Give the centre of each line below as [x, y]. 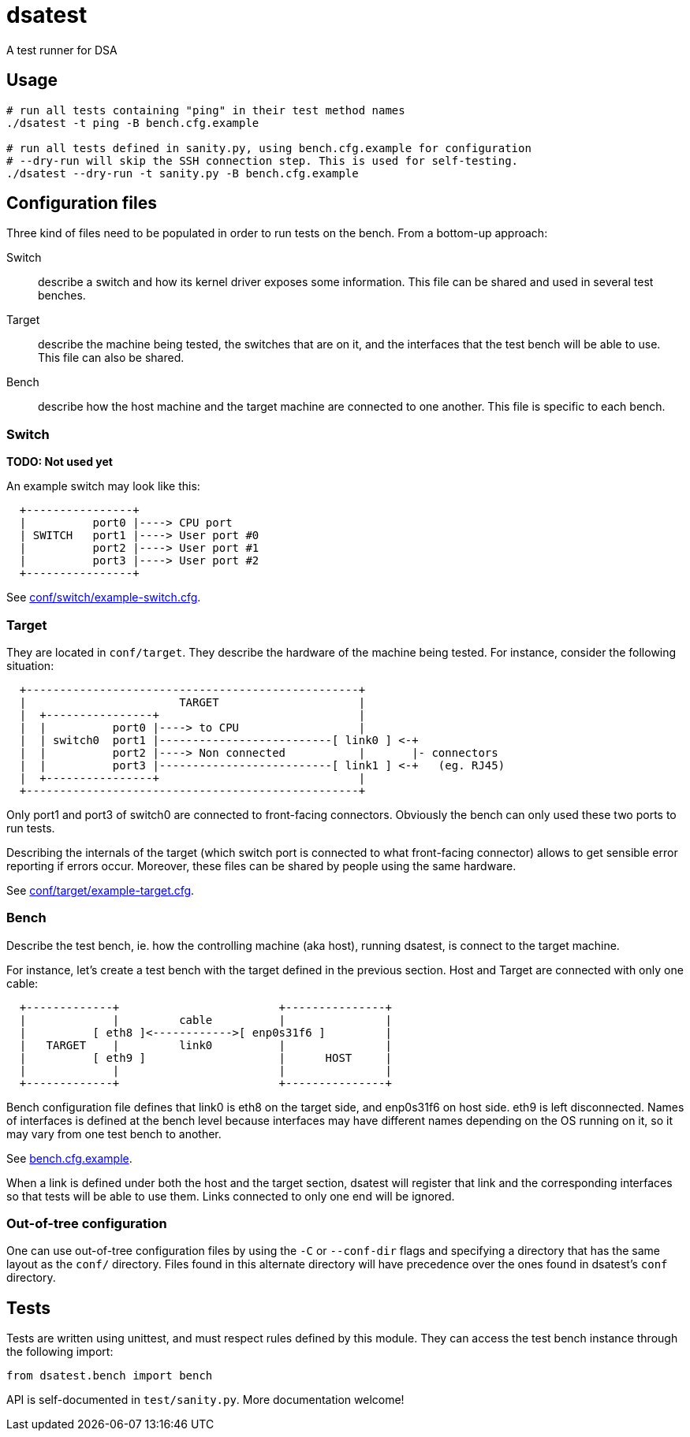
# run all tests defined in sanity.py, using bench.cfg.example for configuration [269, 148]
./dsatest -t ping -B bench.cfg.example [133, 123]
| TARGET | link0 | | [205, 1045]
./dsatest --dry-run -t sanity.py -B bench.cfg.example [183, 173]
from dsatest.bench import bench [110, 1376]
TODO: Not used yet [60, 462]
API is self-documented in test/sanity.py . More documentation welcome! [205, 1400]
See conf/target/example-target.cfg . [101, 890]
